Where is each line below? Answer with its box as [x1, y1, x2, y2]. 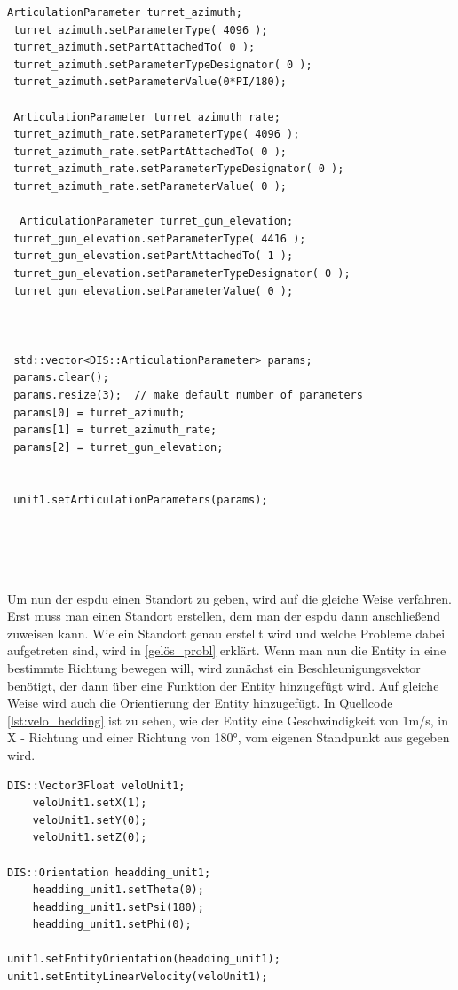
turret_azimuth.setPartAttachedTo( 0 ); [13, 41, 256, 54]
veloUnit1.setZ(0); [32, 831, 147, 844]
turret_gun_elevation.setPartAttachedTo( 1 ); [13, 249, 294, 263]
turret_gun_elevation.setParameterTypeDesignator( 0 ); [13, 266, 351, 280]
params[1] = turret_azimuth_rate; [13, 424, 217, 437]
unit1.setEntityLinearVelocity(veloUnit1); [7, 970, 268, 984]
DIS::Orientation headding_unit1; [7, 866, 211, 879]
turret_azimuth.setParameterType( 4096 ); [13, 23, 268, 36]
